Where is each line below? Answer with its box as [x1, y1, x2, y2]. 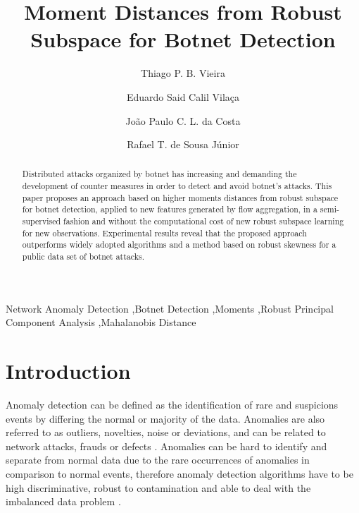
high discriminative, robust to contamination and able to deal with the [6, 480, 311, 495]
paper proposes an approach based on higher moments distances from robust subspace [22, 191, 339, 203]
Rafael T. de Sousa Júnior [127, 137, 239, 152]
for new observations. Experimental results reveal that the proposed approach [22, 227, 307, 239]
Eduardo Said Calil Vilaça [126, 89, 240, 104]
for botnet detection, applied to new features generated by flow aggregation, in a [22, 203, 317, 215]
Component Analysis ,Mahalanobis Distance [6, 315, 196, 330]
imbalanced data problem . [6, 494, 121, 509]
